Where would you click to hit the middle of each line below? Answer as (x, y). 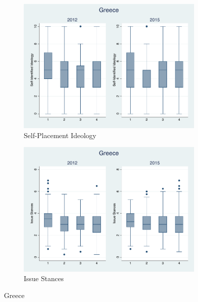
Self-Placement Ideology (60, 135)
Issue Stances (44, 278)
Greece (14, 295)
